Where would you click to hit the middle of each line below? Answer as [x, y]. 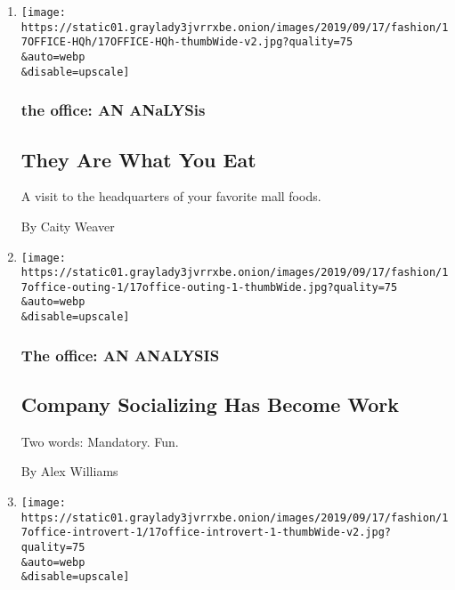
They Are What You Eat [138, 159]
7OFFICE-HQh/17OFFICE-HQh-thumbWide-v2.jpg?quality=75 [187, 42]
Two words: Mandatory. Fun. [100, 441]
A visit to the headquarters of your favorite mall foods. [171, 196]
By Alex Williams [69, 471]
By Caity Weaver [68, 226]
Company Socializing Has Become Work [210, 404]
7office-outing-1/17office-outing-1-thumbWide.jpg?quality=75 [209, 287]
